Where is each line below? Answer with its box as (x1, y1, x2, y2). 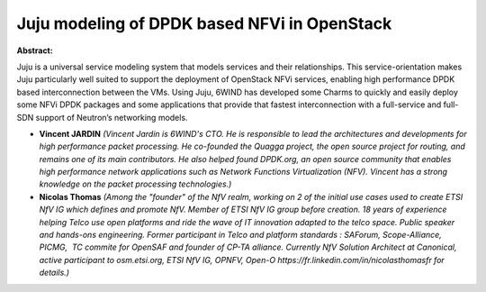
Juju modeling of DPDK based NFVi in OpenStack (16, 14, 392, 33)
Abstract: (16, 45, 53, 56)
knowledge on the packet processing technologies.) (39, 178, 232, 189)
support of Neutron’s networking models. (35, 112, 188, 123)
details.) (39, 267, 69, 278)
